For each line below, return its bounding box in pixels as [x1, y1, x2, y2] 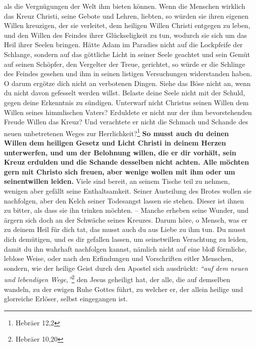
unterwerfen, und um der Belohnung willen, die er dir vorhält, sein [4, 147, 236, 157]
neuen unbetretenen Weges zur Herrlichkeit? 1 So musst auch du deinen [4, 126, 229, 138]
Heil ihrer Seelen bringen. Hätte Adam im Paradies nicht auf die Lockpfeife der [4, 39, 243, 50]
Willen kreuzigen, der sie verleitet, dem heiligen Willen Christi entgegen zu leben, [4, 20, 251, 30]
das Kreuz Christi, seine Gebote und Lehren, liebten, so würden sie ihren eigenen [4, 10, 249, 21]
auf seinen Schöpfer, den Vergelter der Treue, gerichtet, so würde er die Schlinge [4, 58, 246, 69]
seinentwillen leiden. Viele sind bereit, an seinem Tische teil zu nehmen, [4, 176, 230, 186]
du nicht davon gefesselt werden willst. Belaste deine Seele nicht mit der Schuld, [4, 87, 245, 98]
